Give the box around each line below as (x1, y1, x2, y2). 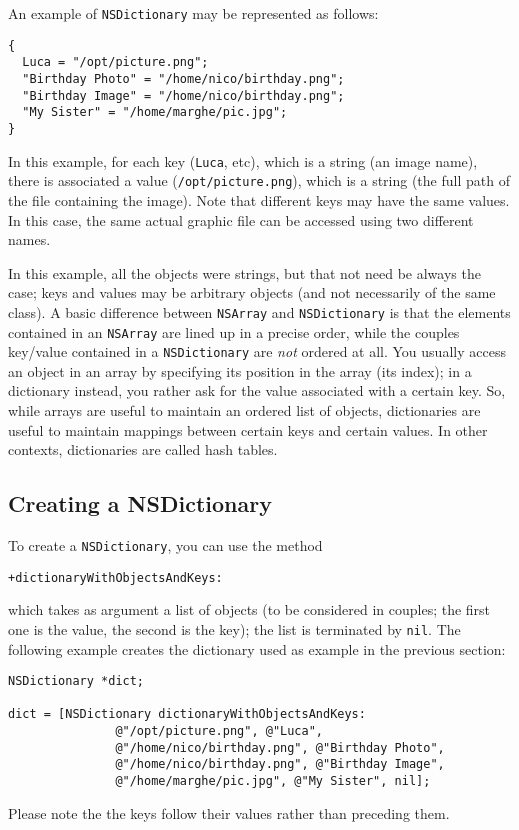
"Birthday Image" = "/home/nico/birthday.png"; (22, 88, 345, 103)
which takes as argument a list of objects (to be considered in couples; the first (8, 599, 491, 620)
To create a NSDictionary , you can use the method (8, 535, 323, 556)
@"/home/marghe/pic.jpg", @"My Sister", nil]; (115, 774, 431, 789)
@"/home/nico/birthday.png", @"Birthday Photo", (115, 740, 445, 755)
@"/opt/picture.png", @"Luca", (115, 724, 323, 739)
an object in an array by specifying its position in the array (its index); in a (8, 360, 472, 381)
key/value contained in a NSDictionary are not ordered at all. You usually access (8, 341, 506, 362)
